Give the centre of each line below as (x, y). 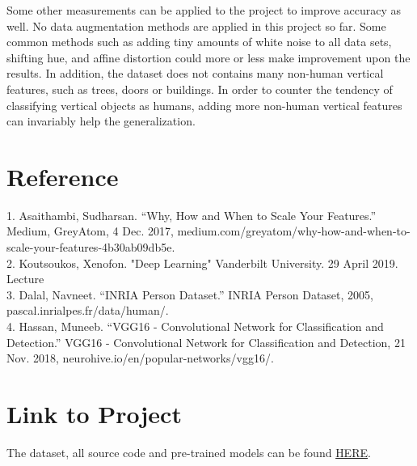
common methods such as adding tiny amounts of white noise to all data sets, (199, 42)
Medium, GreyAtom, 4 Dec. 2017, (90, 231)
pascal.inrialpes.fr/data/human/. (88, 310)
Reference (63, 176)
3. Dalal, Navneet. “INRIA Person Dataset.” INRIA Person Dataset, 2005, (190, 294)
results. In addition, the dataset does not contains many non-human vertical (195, 73)
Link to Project (94, 413)
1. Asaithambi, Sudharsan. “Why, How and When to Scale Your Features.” (192, 215)
